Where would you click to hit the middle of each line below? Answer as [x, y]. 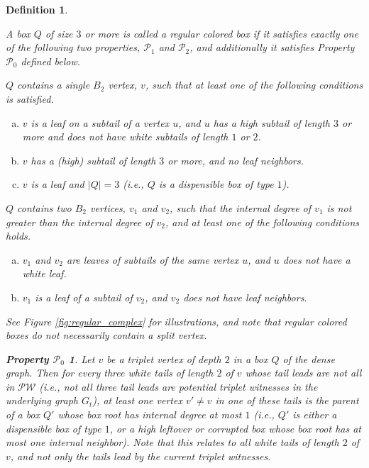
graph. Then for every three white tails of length [110, 373]
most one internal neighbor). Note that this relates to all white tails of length [172, 442]
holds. [18, 236]
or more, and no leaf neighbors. [236, 160]
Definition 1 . [37, 9]
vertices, [108, 207]
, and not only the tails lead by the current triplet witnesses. [141, 456]
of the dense [309, 358]
